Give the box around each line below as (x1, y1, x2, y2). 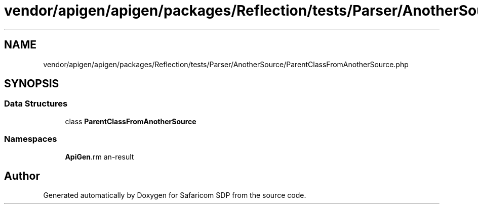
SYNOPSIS (4, 77, 59, 90)
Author (4, 169, 40, 182)
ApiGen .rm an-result (65, 152, 134, 161)
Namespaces (4, 134, 57, 144)
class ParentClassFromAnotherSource (65, 117, 196, 126)
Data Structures (4, 98, 68, 109)
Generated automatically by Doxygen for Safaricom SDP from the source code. (43, 191, 306, 200)
